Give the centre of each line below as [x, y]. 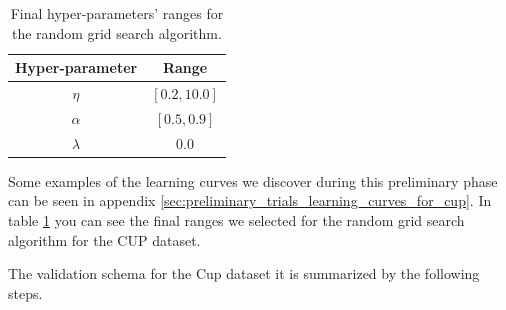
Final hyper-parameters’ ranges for [117, 13]
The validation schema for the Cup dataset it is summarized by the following [244, 273]
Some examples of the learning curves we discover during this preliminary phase [253, 180]
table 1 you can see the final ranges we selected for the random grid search [236, 220]
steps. [25, 292]
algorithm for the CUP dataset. [104, 239]
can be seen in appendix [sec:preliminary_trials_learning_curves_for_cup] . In [250, 200]
